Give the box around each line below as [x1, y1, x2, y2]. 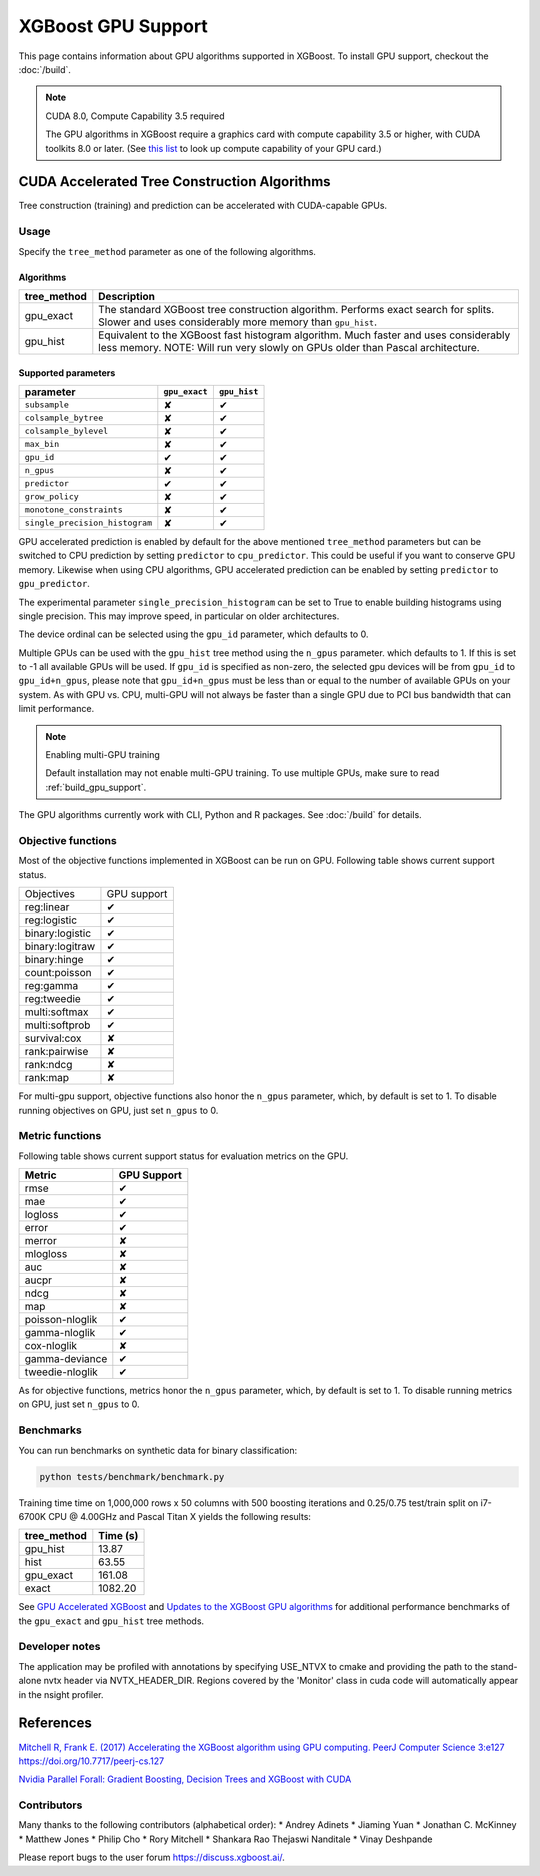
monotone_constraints [24, 505, 124, 515]
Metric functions [18, 1129, 102, 1143]
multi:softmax [24, 1005, 89, 1019]
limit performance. [18, 703, 95, 715]
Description [98, 289, 155, 303]
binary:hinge [24, 953, 84, 967]
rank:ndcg [24, 1058, 73, 1072]
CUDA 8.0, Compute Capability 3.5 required [45, 110, 225, 122]
